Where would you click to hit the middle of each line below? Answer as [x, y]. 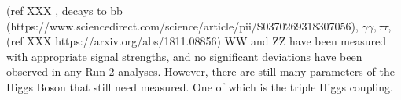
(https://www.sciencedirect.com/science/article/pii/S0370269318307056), [182, 25]
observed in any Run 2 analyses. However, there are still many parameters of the [200, 71]
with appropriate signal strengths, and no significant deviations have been [184, 56]
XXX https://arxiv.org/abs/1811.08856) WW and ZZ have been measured [207, 41]
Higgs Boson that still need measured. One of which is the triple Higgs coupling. [200, 86]
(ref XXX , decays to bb [64, 10]
